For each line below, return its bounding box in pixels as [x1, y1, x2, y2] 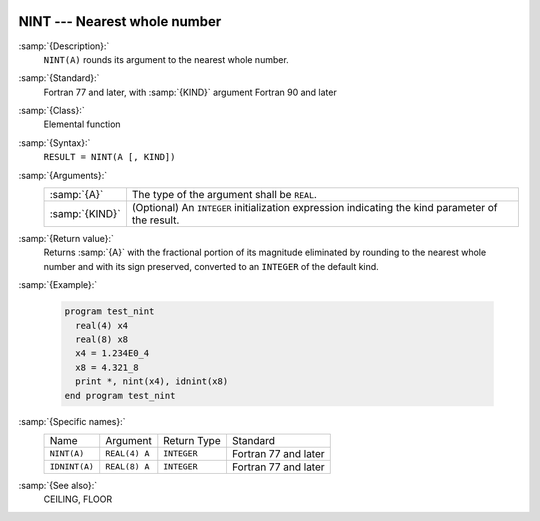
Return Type [163, 433, 221, 447]
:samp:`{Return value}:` [18, 233, 115, 245]
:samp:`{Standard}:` [18, 72, 100, 84]
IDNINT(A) [49, 461, 95, 472]
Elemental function [43, 118, 121, 130]
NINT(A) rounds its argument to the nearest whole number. [43, 53, 289, 65]
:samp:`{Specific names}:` [18, 415, 126, 427]
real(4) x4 [75, 320, 129, 331]
